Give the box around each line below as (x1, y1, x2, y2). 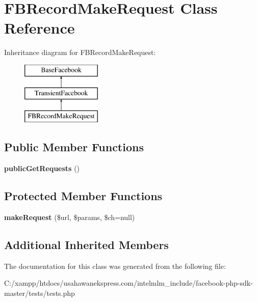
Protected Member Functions (4, 188, 163, 204)
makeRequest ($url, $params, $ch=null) (4, 211, 135, 222)
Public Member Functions (4, 139, 144, 155)
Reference (4, 17, 75, 38)
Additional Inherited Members (4, 236, 169, 252)
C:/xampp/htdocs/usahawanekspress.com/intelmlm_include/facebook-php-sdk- (4, 278, 253, 288)
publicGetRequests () (4, 163, 80, 174)
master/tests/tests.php (4, 287, 75, 298)
